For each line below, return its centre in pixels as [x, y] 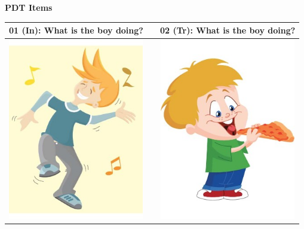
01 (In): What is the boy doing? [76, 30]
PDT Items [29, 7]
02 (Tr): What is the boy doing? [228, 30]
